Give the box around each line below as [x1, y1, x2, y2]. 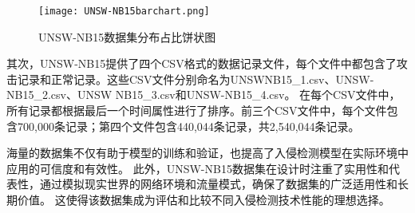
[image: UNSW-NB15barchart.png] [38, 6, 210, 17]
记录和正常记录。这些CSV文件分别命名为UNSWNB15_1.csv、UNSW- [17, 70, 374, 87]
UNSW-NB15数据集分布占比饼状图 [38, 28, 216, 45]
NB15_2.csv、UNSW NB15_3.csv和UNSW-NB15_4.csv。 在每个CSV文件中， [6, 86, 401, 103]
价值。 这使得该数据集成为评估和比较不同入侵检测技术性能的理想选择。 [17, 191, 390, 207]
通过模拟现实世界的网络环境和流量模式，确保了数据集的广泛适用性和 [39, 176, 397, 192]
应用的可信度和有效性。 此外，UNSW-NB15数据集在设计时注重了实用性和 [6, 160, 389, 176]
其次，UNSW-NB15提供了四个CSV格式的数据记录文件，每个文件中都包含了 [6, 55, 397, 72]
